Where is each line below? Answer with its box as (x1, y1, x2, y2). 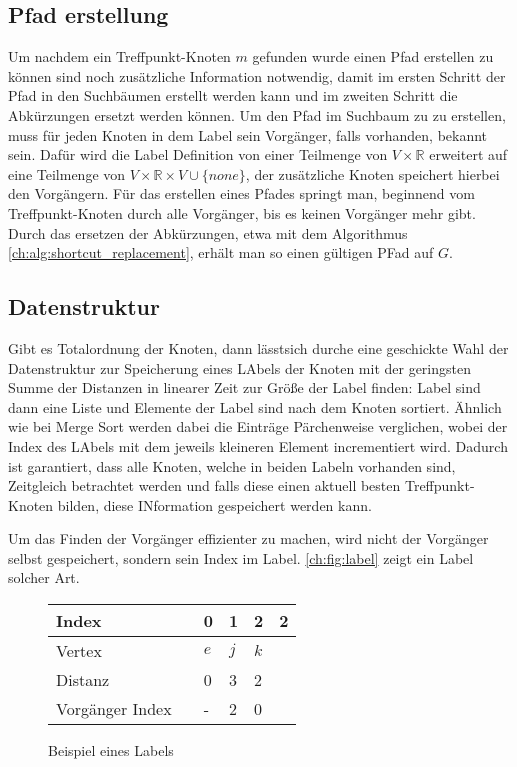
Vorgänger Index (56, 697, 172, 721)
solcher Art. (8, 567, 80, 588)
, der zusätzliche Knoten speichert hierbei (245, 163, 500, 184)
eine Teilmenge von (8, 163, 126, 184)
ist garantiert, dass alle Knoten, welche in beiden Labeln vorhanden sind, (8, 455, 456, 476)
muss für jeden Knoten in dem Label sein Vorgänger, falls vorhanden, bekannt (8, 124, 488, 145)
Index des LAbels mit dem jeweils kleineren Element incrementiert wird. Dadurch (8, 435, 508, 456)
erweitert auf (429, 144, 508, 165)
